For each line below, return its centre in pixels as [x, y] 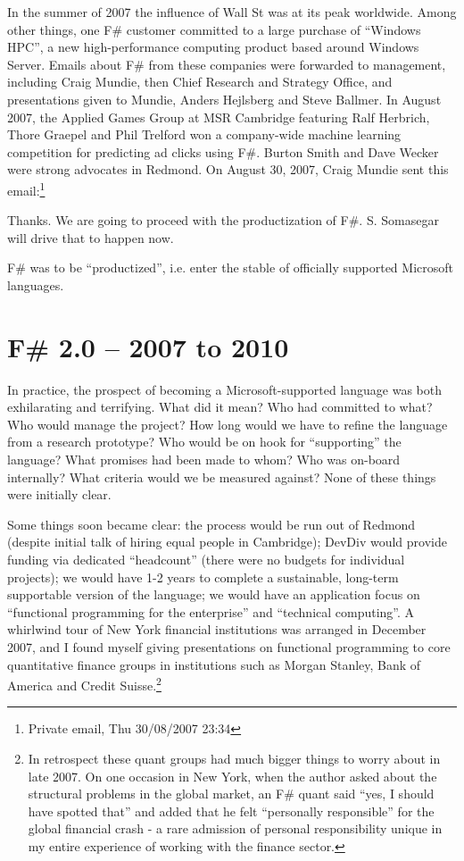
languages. [36, 284]
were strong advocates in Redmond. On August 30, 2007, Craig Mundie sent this [228, 169]
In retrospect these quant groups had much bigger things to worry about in [234, 759]
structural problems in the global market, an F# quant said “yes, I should [231, 794]
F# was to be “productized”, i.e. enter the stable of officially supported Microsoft [230, 267]
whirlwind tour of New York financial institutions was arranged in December [217, 629]
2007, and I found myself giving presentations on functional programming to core [229, 647]
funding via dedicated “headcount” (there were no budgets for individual [206, 560]
